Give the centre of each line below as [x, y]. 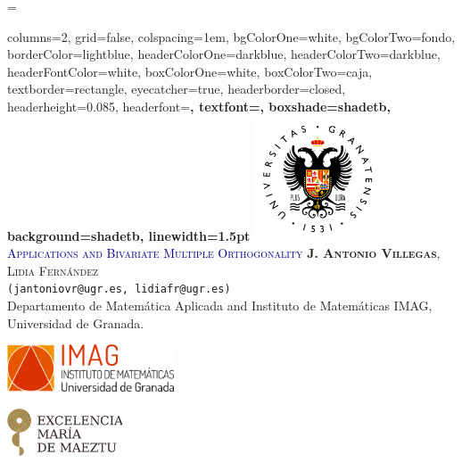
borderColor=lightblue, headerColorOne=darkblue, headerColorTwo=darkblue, [224, 54]
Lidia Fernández [53, 270]
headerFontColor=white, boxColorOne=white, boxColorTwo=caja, [190, 71]
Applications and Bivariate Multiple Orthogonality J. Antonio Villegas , [224, 253]
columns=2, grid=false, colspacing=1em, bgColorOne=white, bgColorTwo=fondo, [231, 36]
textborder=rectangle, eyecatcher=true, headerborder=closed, [177, 89]
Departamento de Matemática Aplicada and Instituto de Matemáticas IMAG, [220, 305]
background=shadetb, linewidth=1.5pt [129, 235]
